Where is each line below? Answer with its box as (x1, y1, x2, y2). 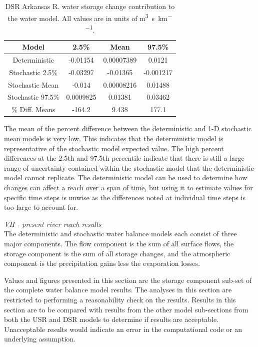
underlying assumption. (4, 333, 75, 344)
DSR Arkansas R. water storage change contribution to (5, 1, 175, 11)
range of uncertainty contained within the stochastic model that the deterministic (4, 162, 254, 173)
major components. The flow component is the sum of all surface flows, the (4, 238, 234, 248)
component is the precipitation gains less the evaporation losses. (4, 258, 200, 268)
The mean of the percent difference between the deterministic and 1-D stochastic (4, 123, 252, 134)
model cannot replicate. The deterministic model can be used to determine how (4, 172, 247, 183)
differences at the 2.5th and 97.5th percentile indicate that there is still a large (4, 153, 244, 163)
